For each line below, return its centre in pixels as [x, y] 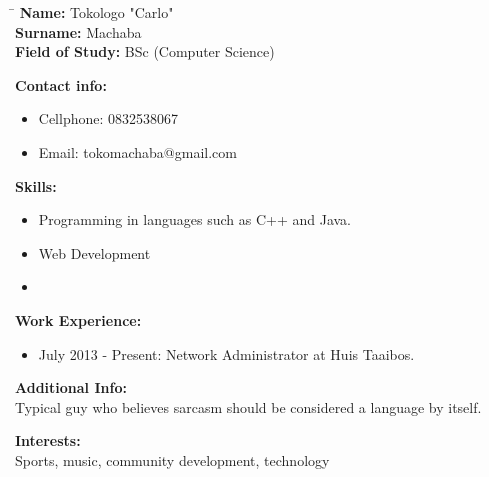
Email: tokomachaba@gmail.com [137, 151]
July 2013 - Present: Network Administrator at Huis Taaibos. [226, 353]
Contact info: [61, 84]
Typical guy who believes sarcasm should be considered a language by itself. [248, 406]
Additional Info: [71, 387]
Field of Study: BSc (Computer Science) [145, 51]
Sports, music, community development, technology [172, 459]
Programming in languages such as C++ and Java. [194, 219]
